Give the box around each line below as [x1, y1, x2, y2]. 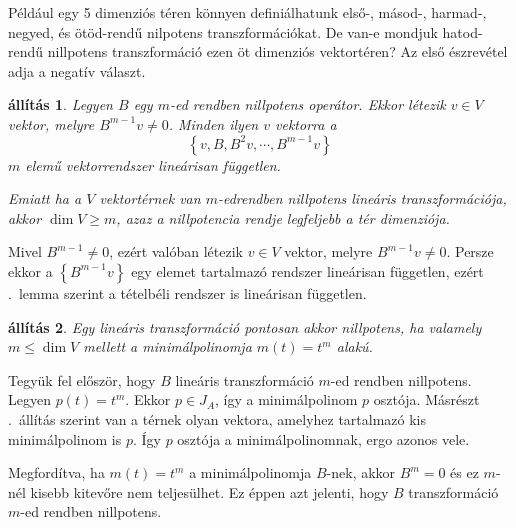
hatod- [442, 21, 483, 42]
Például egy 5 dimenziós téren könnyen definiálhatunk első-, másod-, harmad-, [8, 2, 487, 22]
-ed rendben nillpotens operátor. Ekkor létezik [169, 94, 446, 115]
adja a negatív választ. [8, 60, 146, 81]
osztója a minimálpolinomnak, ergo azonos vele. [177, 428, 470, 449]
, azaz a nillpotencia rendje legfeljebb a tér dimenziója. [116, 207, 450, 228]
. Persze [446, 241, 494, 262]
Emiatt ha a [8, 188, 82, 209]
